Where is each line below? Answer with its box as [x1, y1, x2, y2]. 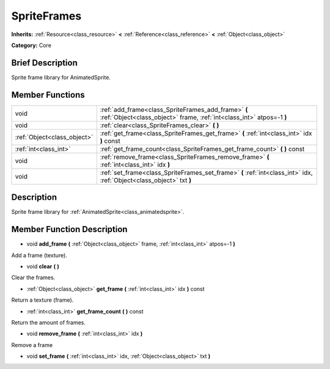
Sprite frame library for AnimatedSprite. [11, 73, 111, 81]
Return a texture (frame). [11, 296, 74, 304]
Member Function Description [11, 224, 128, 235]
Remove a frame [11, 341, 53, 348]
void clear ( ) [26, 263, 59, 270]
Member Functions [11, 89, 85, 100]
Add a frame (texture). [11, 251, 67, 259]
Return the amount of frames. [11, 318, 86, 326]
